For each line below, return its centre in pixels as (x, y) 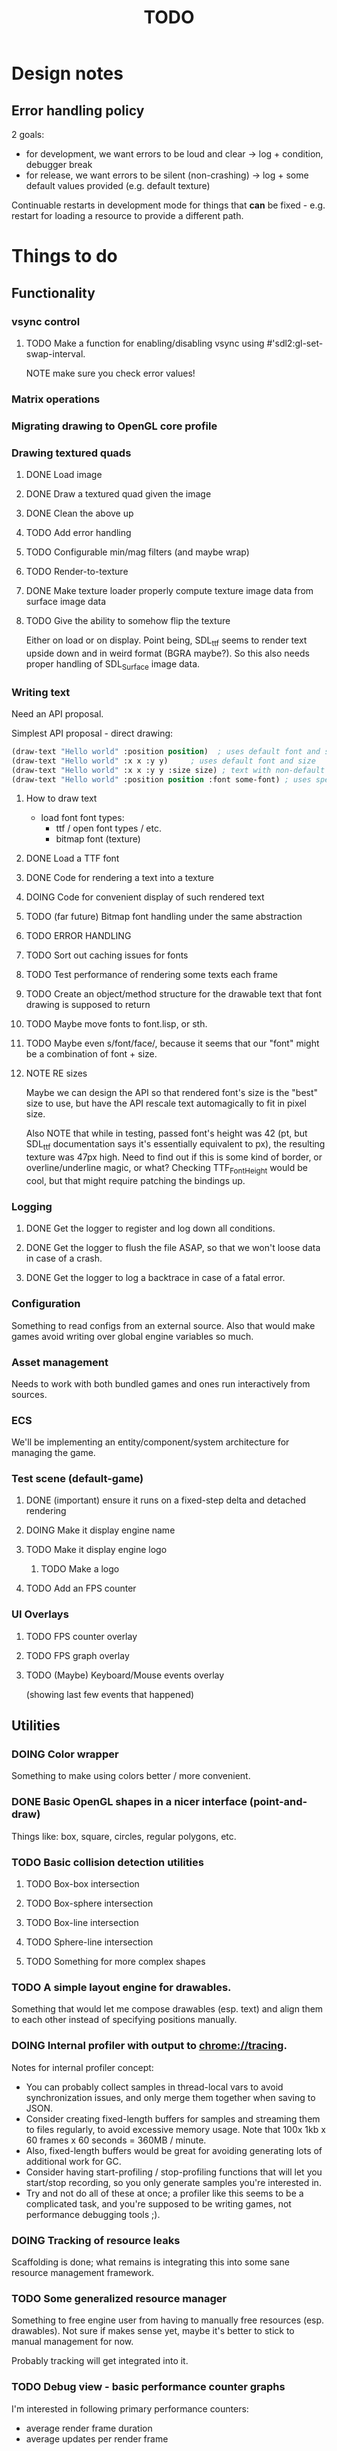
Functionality (53, 292)
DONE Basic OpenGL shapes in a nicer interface (129, 1802)
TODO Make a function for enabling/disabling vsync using (145, 343)
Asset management (60, 1362)
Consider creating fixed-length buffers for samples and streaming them (173, 2118)
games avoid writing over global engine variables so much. (132, 1336)
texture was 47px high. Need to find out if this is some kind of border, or (174, 1157)
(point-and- (278, 1802)
